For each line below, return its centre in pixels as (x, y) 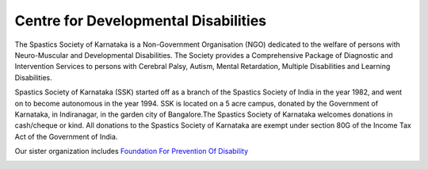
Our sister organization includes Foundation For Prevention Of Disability (132, 152)
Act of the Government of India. (66, 136)
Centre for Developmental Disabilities (141, 21)
